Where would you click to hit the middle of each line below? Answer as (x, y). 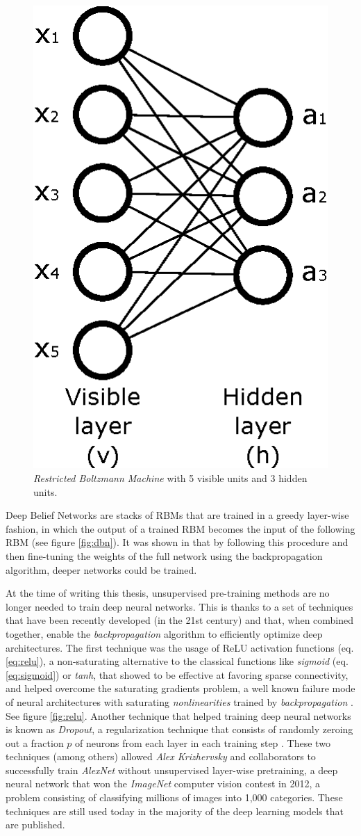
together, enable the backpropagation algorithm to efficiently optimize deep (164, 633)
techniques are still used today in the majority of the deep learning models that (175, 811)
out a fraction (35, 742)
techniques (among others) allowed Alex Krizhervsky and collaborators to (161, 756)
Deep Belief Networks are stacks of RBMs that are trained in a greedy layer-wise (177, 515)
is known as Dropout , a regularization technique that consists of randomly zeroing (179, 729)
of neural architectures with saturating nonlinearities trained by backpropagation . (179, 701)
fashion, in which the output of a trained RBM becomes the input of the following (180, 528)
